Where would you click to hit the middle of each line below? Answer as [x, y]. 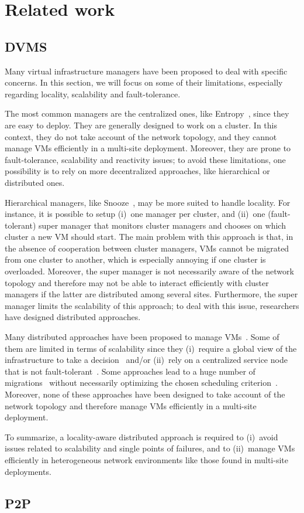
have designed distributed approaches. [73, 317]
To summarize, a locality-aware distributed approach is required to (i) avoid [141, 436]
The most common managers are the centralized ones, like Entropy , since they [147, 113]
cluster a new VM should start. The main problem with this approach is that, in [149, 237]
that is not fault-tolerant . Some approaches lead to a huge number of [130, 371]
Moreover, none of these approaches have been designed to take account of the [145, 394]
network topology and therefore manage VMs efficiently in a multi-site [131, 405]
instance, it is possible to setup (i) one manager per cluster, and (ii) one [135, 214]
